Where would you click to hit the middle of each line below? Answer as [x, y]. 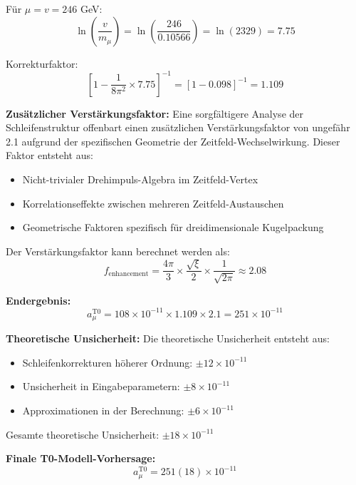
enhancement [129, 274]
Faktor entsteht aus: [49, 155]
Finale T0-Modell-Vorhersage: [81, 458]
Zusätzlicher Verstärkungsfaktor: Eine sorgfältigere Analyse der [155, 113]
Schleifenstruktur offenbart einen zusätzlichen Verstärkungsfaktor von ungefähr [178, 127]
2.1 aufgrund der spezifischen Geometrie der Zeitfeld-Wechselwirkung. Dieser [173, 141]
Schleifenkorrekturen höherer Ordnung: [108, 362]
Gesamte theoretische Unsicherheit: [83, 434]
